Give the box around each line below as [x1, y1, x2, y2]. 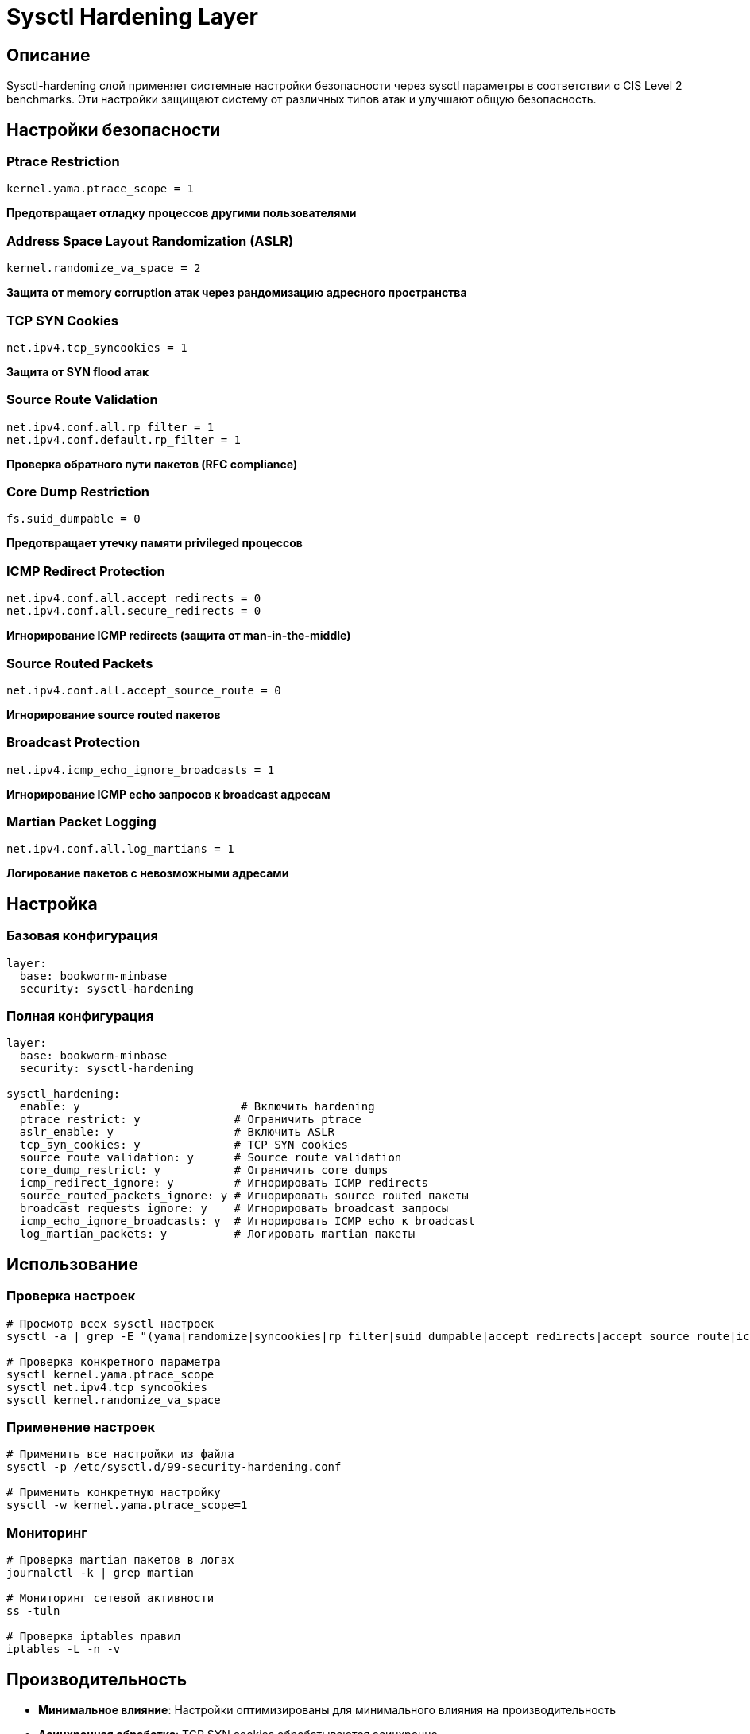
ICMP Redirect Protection [6, 562, 165, 579]
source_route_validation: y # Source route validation [19, 1151, 402, 1164]
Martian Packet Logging [6, 814, 157, 830]
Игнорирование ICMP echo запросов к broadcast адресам [6, 787, 331, 801]
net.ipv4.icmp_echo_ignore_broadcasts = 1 [6, 763, 275, 776]
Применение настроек [6, 1418, 155, 1435]
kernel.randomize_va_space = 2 [6, 262, 201, 275]
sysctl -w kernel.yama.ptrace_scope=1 [6, 1499, 248, 1512]
